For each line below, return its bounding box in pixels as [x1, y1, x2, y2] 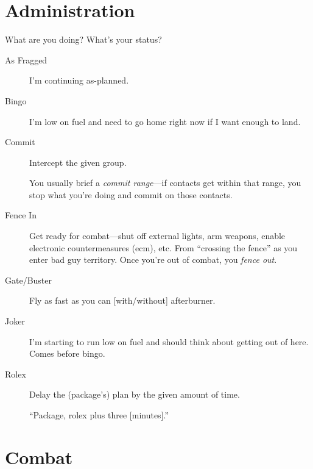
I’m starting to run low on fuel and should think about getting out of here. [29, 335, 309, 348]
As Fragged [5, 53, 47, 66]
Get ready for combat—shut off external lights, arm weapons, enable [29, 229, 286, 242]
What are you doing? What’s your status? [5, 33, 162, 46]
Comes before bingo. [29, 347, 105, 360]
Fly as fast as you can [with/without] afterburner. [29, 294, 216, 307]
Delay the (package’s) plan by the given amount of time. [29, 388, 240, 401]
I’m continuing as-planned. [29, 74, 129, 87]
